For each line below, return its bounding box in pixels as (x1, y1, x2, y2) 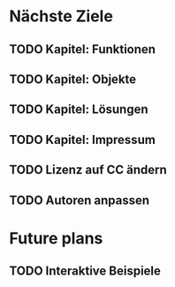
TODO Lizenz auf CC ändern (9, 163, 168, 178)
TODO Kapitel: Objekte (9, 71, 137, 86)
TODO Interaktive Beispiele (9, 264, 162, 279)
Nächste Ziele (9, 6, 113, 27)
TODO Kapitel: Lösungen (9, 102, 148, 117)
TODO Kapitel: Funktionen (9, 42, 156, 57)
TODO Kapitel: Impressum (9, 132, 156, 147)
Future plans (9, 228, 103, 248)
